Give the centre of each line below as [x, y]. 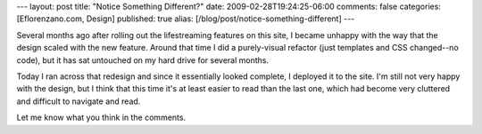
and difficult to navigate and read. [79, 101]
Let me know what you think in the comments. [101, 118]
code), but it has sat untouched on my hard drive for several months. [143, 60]
